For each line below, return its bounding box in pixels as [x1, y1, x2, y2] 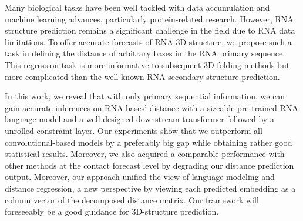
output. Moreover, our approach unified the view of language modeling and [5, 170, 275, 183]
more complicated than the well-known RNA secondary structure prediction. [5, 70, 280, 82]
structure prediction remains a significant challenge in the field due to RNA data [5, 24, 295, 36]
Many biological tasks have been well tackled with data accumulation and [5, 1, 270, 13]
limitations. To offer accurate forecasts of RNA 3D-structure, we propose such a [5, 35, 292, 48]
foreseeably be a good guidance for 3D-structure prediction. [5, 205, 219, 217]
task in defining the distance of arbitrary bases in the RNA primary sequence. [5, 47, 285, 59]
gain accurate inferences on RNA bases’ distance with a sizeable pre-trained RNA [5, 101, 298, 113]
